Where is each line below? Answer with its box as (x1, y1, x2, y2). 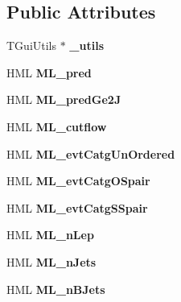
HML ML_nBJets (6, 280, 105, 297)
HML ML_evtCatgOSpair (6, 172, 150, 189)
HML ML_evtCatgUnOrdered (6, 145, 175, 162)
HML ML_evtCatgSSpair (6, 199, 148, 216)
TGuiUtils (6, 37, 57, 54)
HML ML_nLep (6, 226, 94, 243)
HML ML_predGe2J (6, 91, 121, 108)
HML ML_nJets (6, 253, 97, 270)
